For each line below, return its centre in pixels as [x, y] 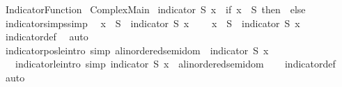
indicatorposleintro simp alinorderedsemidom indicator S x [137, 50]
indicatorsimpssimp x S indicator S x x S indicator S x [153, 23]
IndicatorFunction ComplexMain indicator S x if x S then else [155, 9]
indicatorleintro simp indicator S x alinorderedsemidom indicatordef [175, 64]
